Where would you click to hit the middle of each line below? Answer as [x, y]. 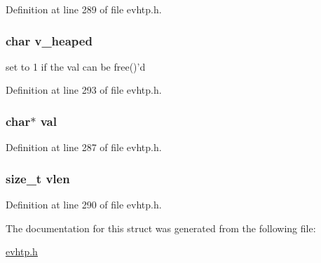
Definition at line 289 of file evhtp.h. [84, 9]
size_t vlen [38, 178]
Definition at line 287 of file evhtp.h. [84, 147]
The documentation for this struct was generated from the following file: [161, 228]
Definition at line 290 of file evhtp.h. [84, 205]
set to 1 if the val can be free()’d [76, 66]
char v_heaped [49, 40]
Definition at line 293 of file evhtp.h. [84, 90]
